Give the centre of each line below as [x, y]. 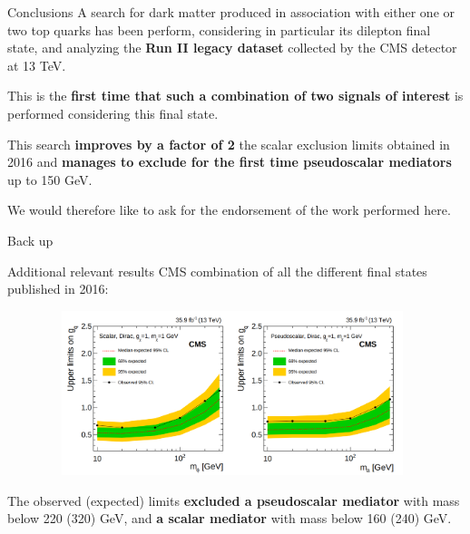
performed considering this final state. [113, 113]
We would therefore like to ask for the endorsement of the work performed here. [229, 210]
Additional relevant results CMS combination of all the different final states [217, 271]
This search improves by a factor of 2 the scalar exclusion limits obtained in [229, 144]
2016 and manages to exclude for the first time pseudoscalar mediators [230, 162]
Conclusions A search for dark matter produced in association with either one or [231, 12]
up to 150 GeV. [50, 179]
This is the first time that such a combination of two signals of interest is [235, 96]
